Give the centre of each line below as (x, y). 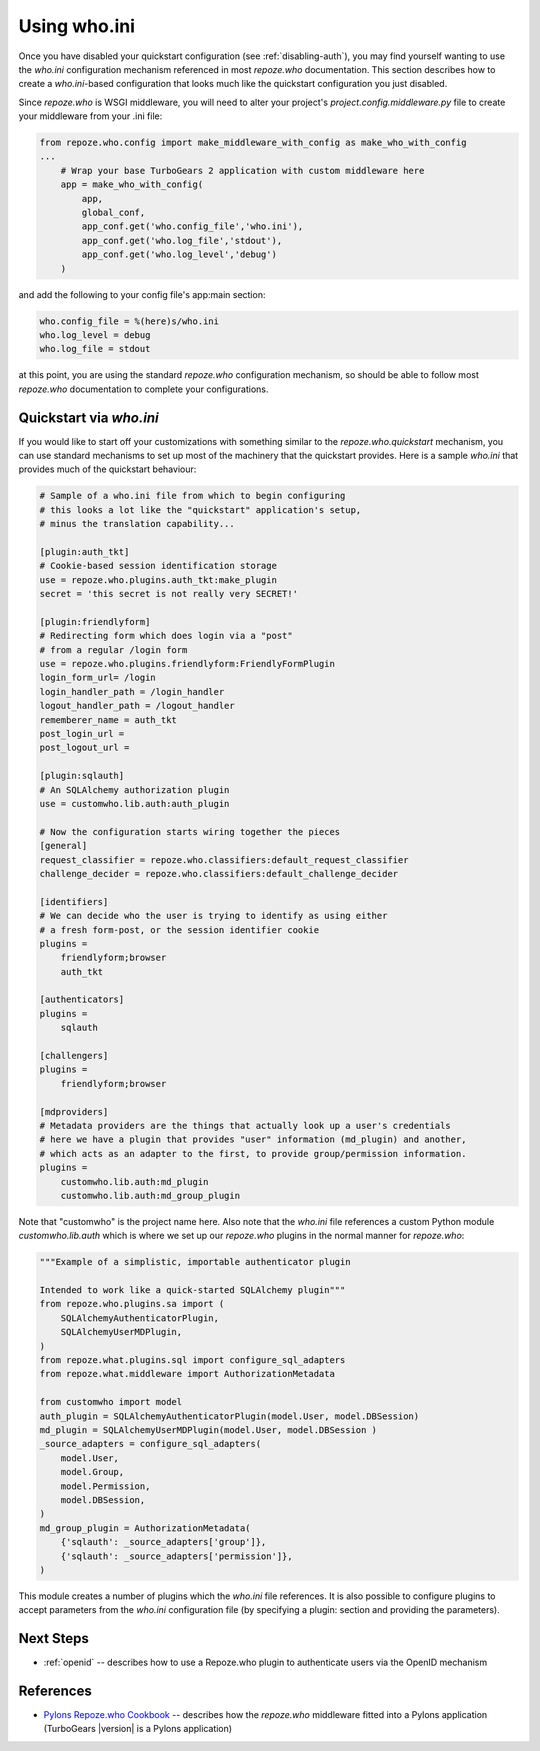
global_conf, (113, 213)
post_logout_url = (84, 748)
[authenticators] (82, 999)
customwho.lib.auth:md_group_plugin (150, 1195)
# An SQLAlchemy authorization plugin (134, 789)
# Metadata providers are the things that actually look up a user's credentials (245, 1125)
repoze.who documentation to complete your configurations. (143, 389)
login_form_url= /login (98, 678)
